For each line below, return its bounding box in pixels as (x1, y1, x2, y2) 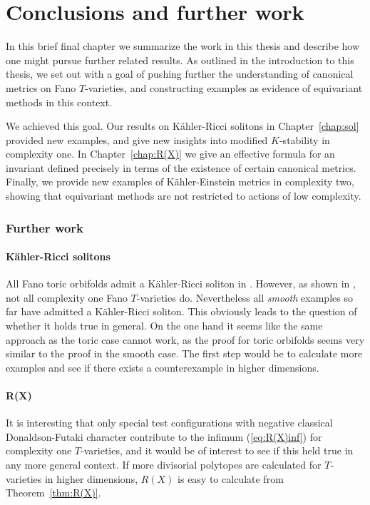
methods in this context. (6, 94, 113, 109)
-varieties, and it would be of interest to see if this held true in (81, 443, 354, 458)
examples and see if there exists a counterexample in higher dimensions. (6, 359, 319, 374)
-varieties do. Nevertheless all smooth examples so (136, 290, 353, 305)
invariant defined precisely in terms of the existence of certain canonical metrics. (6, 160, 356, 175)
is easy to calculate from (178, 471, 284, 486)
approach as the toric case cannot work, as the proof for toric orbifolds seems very (6, 332, 365, 347)
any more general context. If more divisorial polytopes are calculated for (6, 457, 322, 472)
